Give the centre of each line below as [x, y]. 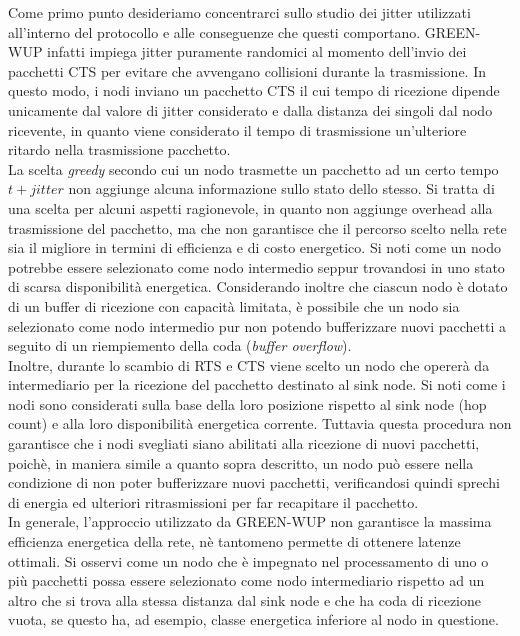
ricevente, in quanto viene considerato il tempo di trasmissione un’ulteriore [237, 129]
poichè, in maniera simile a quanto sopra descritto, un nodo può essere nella [241, 462]
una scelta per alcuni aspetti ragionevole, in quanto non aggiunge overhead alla [250, 207]
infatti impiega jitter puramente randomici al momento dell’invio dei [257, 51]
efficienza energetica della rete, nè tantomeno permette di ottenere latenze [234, 541]
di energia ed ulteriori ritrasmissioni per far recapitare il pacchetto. [213, 501]
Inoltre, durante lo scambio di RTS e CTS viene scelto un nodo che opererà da [249, 364]
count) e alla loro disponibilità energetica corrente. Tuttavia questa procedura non [260, 423]
